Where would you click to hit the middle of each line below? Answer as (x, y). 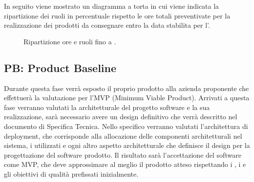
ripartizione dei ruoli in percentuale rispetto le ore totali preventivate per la (117, 15)
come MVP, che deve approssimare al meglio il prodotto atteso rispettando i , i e (125, 164)
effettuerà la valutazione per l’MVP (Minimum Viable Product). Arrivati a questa (127, 98)
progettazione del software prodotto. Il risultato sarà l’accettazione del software (123, 155)
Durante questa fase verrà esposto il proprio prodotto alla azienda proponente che (127, 88)
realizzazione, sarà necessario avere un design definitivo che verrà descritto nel (121, 117)
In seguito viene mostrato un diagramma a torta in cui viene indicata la (112, 6)
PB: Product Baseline (60, 67)
